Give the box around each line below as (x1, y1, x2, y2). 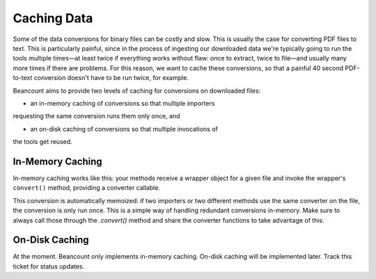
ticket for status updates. (13, 262, 85, 271)
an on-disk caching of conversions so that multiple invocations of (30, 125, 219, 133)
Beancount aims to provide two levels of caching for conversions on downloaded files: (13, 86, 261, 95)
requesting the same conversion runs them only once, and (13, 112, 180, 120)
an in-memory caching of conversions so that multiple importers (30, 99, 215, 107)
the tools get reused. (13, 138, 72, 146)
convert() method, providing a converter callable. (13, 184, 160, 192)
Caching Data (13, 10, 93, 26)
